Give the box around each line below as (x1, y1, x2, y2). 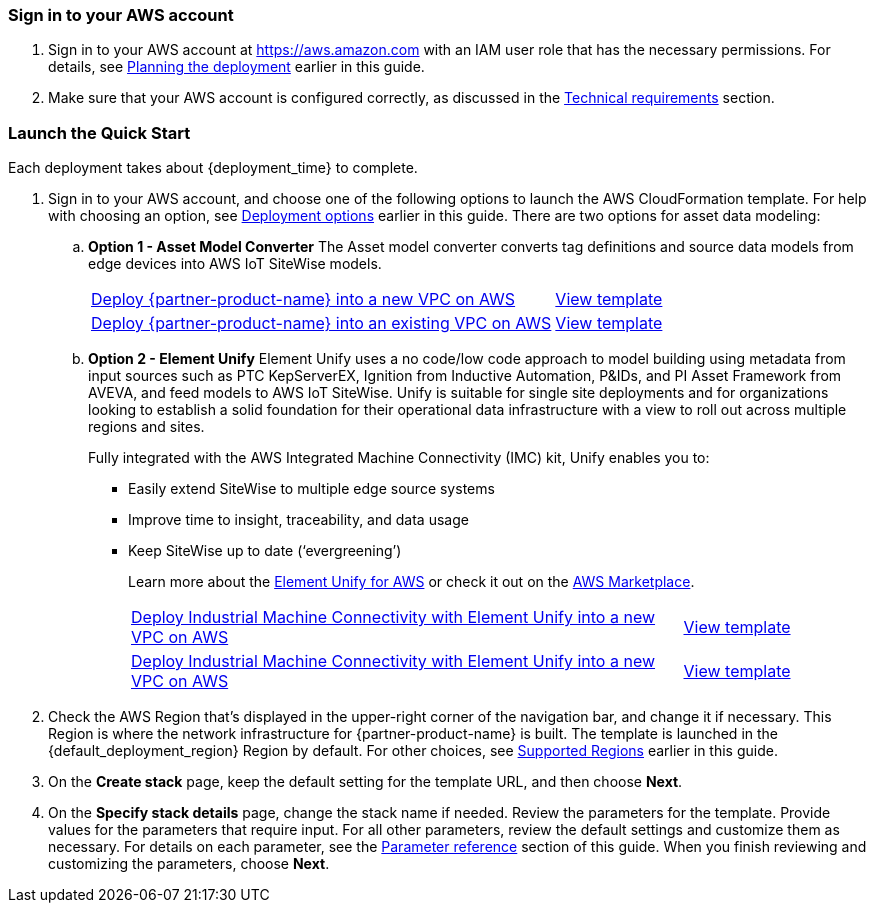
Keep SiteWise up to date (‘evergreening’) (128, 542, 402, 560)
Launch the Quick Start (8, 122, 191, 143)
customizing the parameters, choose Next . (48, 855, 330, 873)
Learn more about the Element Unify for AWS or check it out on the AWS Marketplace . (128, 573, 695, 591)
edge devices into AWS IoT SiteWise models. (88, 255, 382, 273)
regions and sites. (88, 418, 205, 436)
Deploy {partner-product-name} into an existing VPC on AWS (91, 313, 552, 334)
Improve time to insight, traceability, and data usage (128, 511, 469, 529)
